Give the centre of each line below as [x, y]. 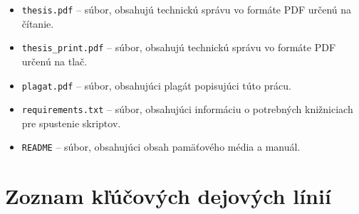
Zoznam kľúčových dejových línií [168, 196]
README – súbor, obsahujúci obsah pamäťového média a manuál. [161, 147]
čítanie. [38, 23]
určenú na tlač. [54, 61]
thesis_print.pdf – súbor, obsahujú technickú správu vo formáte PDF [179, 47]
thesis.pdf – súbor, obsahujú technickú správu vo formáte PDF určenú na [187, 9]
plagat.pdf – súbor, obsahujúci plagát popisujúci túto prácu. [156, 85]
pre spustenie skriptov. [71, 123]
